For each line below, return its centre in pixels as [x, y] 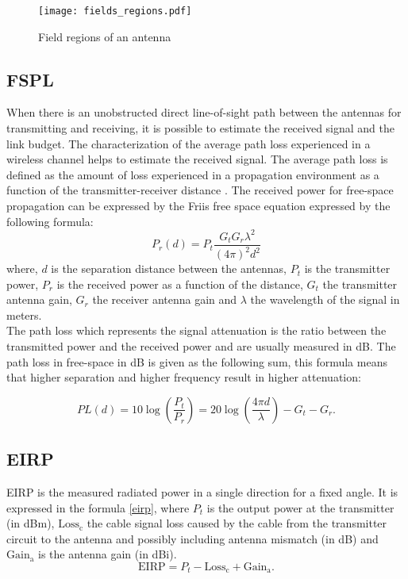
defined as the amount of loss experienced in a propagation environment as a [193, 174]
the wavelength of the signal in [325, 299]
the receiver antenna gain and [165, 299]
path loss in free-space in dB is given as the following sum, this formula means [197, 361]
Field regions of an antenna [105, 36]
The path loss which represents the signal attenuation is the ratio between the [196, 330]
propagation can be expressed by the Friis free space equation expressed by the [198, 206]
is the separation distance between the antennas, [169, 268]
